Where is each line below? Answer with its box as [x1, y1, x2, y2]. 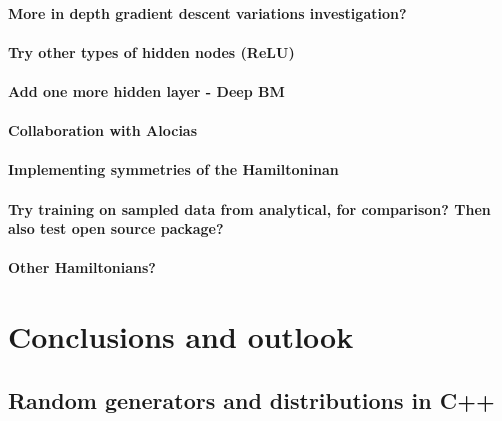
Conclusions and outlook [8, 316, 354, 357]
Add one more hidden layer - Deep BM [8, 80, 285, 101]
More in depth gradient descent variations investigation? [8, 2, 407, 23]
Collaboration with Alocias [8, 120, 198, 141]
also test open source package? [8, 218, 224, 239]
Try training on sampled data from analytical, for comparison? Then [8, 198, 491, 219]
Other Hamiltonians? [8, 257, 156, 278]
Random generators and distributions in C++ [8, 384, 495, 415]
